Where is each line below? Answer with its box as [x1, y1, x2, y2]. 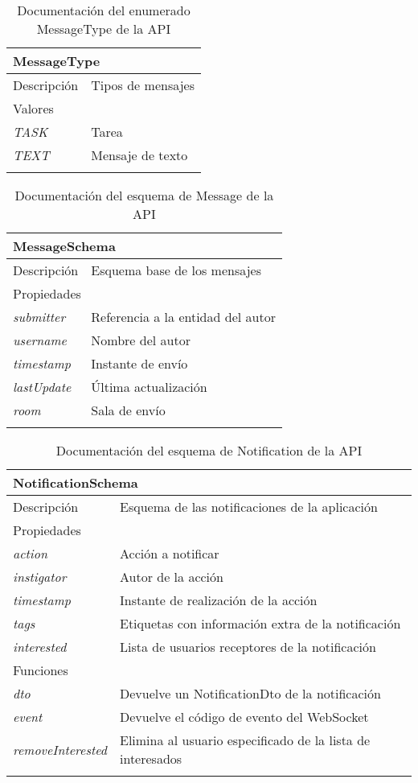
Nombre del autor [91, 331, 191, 349]
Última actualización [91, 377, 207, 396]
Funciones [13, 661, 68, 679]
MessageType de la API [36, 19, 171, 38]
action [13, 544, 47, 563]
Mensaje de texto [91, 146, 188, 164]
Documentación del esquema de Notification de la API [55, 441, 363, 459]
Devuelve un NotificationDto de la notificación [120, 684, 381, 703]
